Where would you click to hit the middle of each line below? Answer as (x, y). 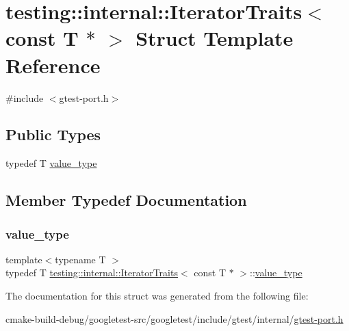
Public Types (53, 134)
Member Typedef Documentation (126, 200)
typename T (80, 259)
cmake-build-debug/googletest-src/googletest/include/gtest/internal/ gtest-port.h (174, 318)
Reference (53, 65)
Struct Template (215, 38)
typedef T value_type (51, 163)
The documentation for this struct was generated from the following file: (157, 296)
